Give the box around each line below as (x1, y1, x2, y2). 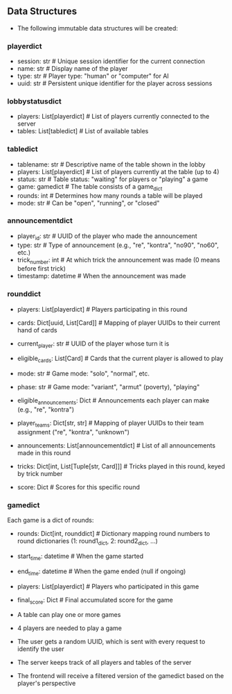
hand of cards (17, 325, 57, 334)
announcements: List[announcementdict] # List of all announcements (17, 441, 216, 450)
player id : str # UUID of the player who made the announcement (17, 232, 197, 242)
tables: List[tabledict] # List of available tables (17, 127, 149, 135)
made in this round (17, 448, 71, 457)
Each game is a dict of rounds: (7, 516, 94, 525)
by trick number (17, 469, 63, 477)
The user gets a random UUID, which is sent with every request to (17, 638, 206, 646)
